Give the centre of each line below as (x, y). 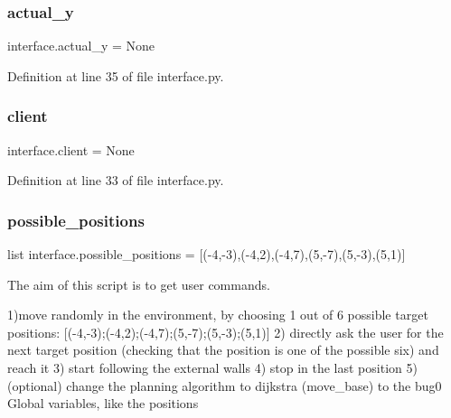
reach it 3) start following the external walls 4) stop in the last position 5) (212, 367)
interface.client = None (71, 149)
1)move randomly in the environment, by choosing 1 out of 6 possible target (218, 315)
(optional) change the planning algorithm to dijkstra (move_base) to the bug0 (225, 385)
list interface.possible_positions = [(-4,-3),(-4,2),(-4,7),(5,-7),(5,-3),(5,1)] (207, 254)
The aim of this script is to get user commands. (139, 284)
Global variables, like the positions (103, 403)
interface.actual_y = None (81, 46)
